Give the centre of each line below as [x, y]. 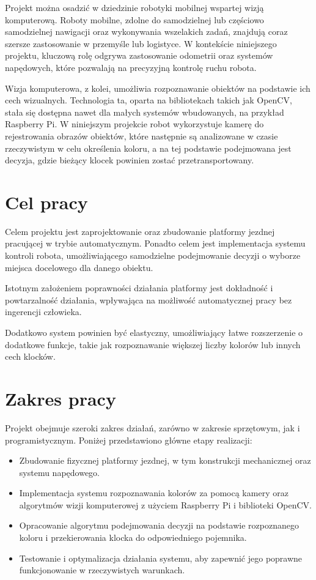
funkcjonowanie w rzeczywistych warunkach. [102, 570]
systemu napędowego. [59, 472]
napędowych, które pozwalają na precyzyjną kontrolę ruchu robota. [131, 67]
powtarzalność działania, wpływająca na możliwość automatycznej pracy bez [149, 299]
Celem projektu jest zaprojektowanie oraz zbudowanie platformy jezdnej [140, 231]
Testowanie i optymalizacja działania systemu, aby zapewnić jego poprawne [161, 558]
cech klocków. [30, 356]
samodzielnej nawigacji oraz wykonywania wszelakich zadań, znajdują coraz [146, 32]
